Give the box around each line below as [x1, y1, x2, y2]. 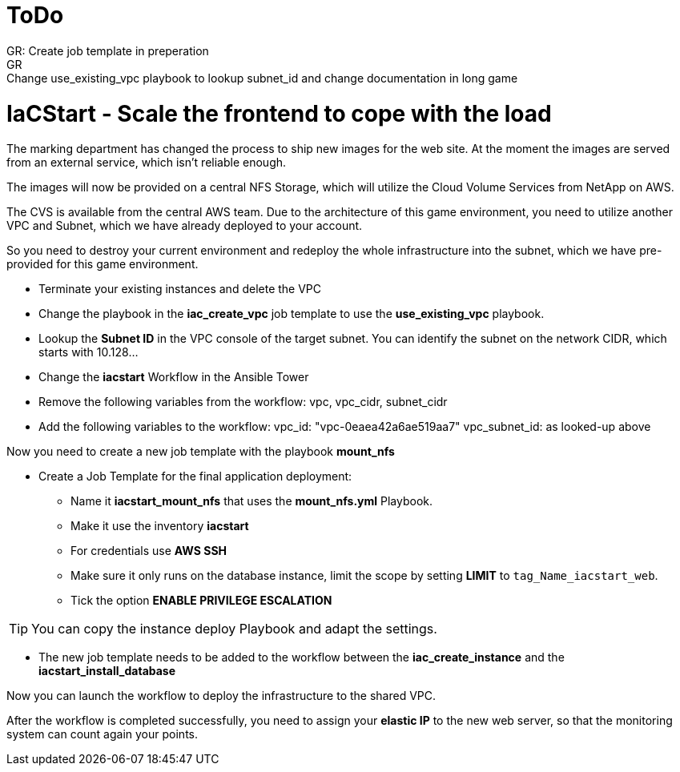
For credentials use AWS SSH [70, 544, 227, 558]
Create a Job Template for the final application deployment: [38, 469, 352, 484]
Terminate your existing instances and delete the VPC [38, 282, 322, 296]
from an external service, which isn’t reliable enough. [6, 155, 287, 170]
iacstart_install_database [38, 664, 176, 678]
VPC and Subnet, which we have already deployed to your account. [6, 219, 363, 233]
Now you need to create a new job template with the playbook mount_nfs [6, 444, 395, 459]
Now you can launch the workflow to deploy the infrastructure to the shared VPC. [6, 689, 437, 703]
